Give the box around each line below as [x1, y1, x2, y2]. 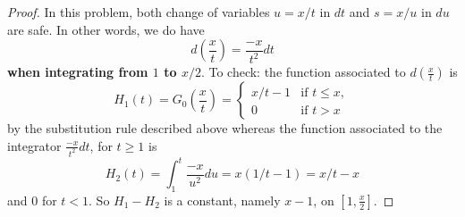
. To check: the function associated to [200, 63, 406, 81]
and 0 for [7, 190, 57, 209]
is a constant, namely [164, 190, 281, 209]
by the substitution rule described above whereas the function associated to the [7, 119, 443, 138]
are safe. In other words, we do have [7, 20, 205, 38]
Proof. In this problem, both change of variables [7, 3, 270, 21]
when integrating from [7, 63, 148, 81]
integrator [7, 136, 62, 154]
